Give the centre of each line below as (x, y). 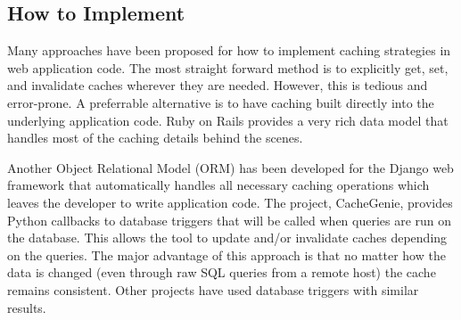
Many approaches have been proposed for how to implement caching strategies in (229, 50)
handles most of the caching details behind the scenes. (155, 138)
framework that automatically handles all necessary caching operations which (218, 185)
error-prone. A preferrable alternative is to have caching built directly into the (221, 102)
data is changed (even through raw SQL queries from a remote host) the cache (222, 272)
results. (27, 307)
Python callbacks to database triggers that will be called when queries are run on (230, 220)
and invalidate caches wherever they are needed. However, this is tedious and (218, 85)
